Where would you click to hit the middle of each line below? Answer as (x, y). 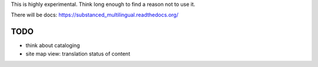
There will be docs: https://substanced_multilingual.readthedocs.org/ (95, 15)
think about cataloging (53, 45)
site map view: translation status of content (78, 54)
